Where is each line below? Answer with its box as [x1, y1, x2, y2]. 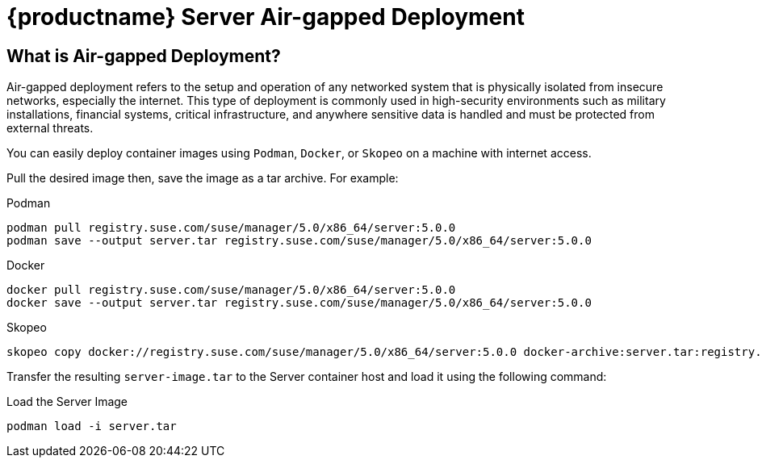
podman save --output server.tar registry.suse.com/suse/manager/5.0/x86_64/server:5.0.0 [6, 234, 592, 248]
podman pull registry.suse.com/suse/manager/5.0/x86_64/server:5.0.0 [6, 221, 456, 235]
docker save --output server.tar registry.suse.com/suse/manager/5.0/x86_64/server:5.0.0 [6, 296, 592, 310]
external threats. [6, 121, 94, 136]
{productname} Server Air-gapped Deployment [6, 3, 525, 31]
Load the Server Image [6, 395, 128, 409]
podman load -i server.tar [6, 420, 177, 433]
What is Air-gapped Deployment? [6, 45, 281, 66]
